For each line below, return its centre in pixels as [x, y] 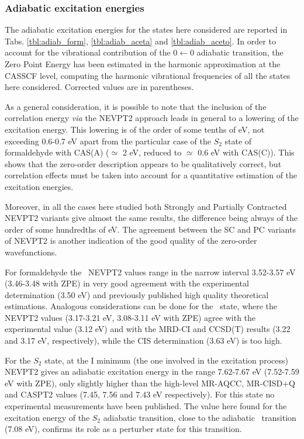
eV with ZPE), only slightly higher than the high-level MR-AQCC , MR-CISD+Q [150, 383]
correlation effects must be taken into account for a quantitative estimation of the [151, 175]
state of [238, 141]
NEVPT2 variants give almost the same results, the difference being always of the [151, 218]
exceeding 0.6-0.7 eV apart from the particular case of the [108, 141]
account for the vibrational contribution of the [88, 52]
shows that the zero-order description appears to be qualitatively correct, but [143, 163]
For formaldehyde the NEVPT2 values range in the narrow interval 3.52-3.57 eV [150, 272]
